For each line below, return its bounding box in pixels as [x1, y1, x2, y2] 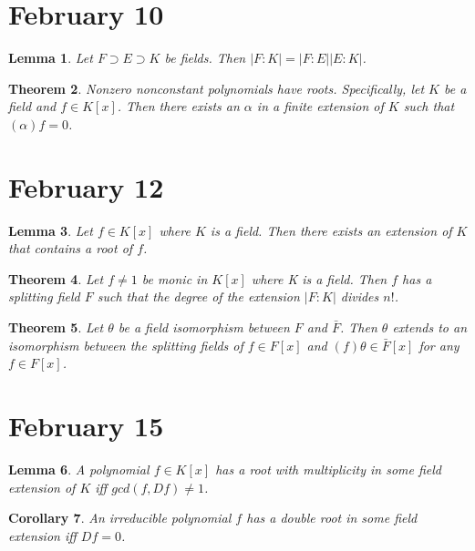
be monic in [141, 269, 208, 288]
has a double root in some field [246, 508, 418, 527]
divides [340, 287, 379, 306]
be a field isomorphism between [118, 318, 290, 336]
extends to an [392, 318, 468, 336]
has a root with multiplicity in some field [215, 459, 441, 478]
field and [8, 97, 57, 116]
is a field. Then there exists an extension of [210, 220, 452, 240]
